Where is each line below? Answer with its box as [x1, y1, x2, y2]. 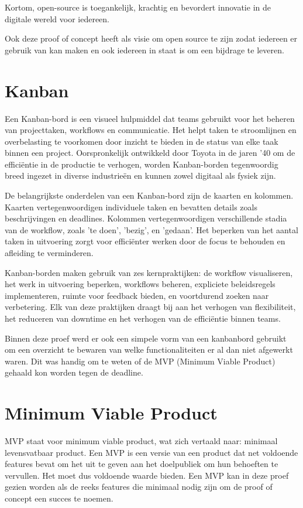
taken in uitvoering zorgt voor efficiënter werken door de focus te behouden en [5, 235, 285, 247]
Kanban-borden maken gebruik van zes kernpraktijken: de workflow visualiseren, [5, 266, 293, 278]
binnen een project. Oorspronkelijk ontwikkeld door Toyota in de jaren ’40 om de [5, 146, 295, 159]
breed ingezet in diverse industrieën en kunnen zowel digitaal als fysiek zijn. [5, 169, 276, 182]
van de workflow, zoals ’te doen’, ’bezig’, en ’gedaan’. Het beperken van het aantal [5, 223, 298, 236]
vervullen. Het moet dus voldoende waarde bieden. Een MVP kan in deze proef [5, 469, 289, 481]
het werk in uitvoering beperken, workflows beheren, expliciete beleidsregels [5, 278, 276, 290]
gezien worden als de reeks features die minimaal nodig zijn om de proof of [5, 480, 273, 493]
